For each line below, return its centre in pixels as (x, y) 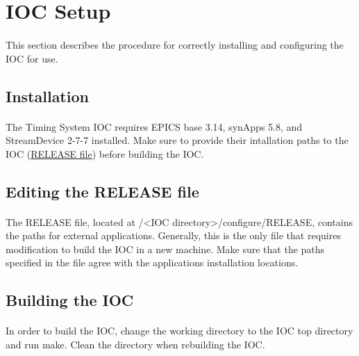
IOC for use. (32, 58)
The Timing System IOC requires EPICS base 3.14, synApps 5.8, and (154, 126)
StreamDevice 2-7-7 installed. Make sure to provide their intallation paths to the (177, 140)
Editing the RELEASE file (102, 191)
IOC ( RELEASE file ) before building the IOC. (105, 153)
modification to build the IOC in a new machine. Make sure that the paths (165, 249)
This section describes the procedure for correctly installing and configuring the (175, 44)
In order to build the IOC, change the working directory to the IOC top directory (179, 331)
